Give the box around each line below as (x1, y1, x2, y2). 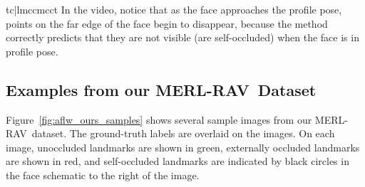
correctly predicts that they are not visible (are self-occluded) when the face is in (6, 30, 359, 45)
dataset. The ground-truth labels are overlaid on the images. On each (31, 126, 335, 141)
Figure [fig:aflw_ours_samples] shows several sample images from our (6, 112, 312, 127)
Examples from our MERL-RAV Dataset (6, 78, 317, 100)
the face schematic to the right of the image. (6, 167, 200, 182)
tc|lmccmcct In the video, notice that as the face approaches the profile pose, (6, 2, 342, 16)
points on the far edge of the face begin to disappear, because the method (6, 16, 328, 31)
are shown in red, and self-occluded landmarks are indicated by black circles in (6, 154, 349, 169)
